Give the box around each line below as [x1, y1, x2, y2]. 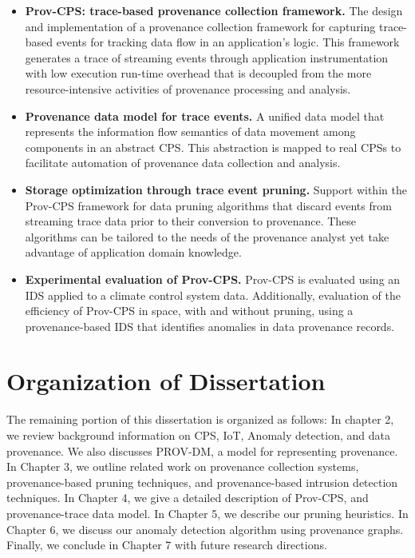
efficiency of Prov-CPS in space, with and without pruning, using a [25, 302, 354, 319]
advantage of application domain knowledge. [25, 244, 242, 261]
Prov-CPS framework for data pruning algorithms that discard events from [25, 197, 392, 213]
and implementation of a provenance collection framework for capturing [25, 18, 376, 34]
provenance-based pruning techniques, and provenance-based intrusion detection [6, 473, 398, 490]
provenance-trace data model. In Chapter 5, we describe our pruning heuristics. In [6, 504, 409, 521]
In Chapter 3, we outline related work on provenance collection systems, [6, 458, 359, 475]
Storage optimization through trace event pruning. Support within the [25, 181, 407, 197]
